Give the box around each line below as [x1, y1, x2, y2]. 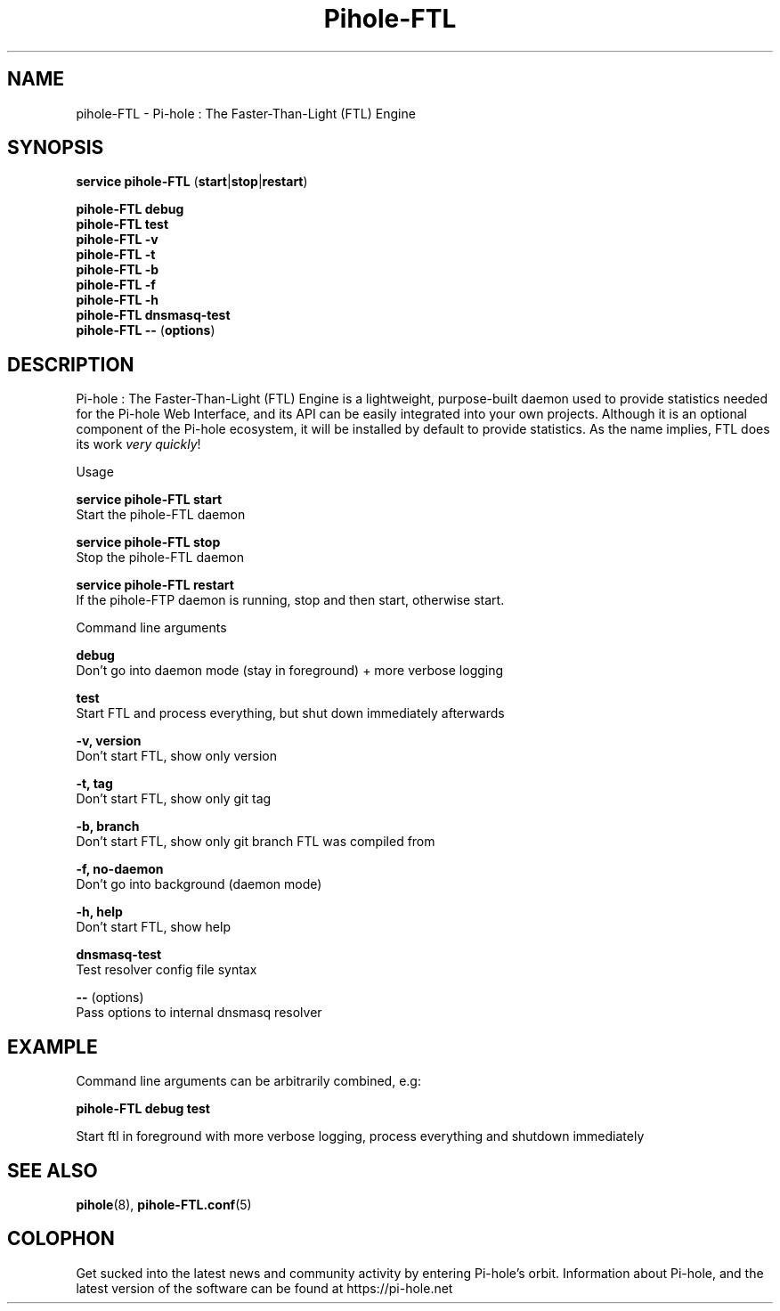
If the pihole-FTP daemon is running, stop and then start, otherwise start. [76, 592, 505, 608]
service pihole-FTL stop [76, 534, 221, 550]
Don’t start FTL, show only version [76, 748, 277, 764]
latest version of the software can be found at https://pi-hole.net [76, 1280, 453, 1296]
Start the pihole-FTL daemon [76, 507, 246, 523]
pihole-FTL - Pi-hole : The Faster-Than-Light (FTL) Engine [76, 105, 416, 121]
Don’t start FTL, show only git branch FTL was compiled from [76, 834, 435, 850]
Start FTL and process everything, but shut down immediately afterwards [76, 705, 505, 721]
